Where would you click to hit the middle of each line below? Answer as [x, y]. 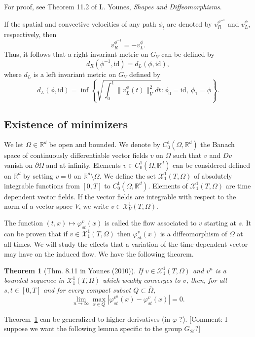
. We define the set [127, 175]
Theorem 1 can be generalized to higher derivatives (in [87, 318]
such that [187, 155]
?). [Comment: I [203, 318]
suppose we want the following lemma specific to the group [93, 328]
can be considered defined [211, 165]
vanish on [18, 165]
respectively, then [30, 34]
